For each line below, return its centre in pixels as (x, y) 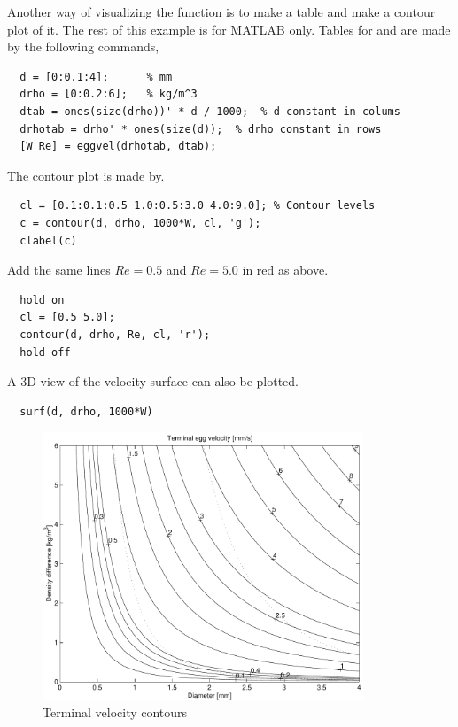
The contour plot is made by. (86, 175)
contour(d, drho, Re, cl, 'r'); (115, 334)
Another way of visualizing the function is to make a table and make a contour (221, 12)
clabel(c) (48, 240)
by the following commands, (83, 46)
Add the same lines (59, 270)
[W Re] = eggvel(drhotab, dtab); (118, 147)
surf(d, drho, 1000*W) (86, 411)
